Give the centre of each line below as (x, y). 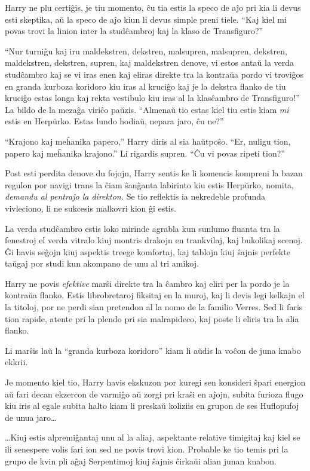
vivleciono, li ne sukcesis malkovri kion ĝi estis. (91, 208)
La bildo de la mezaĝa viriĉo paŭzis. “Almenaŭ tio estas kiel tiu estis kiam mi (147, 109)
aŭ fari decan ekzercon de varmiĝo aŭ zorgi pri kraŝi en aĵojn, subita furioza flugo (154, 394)
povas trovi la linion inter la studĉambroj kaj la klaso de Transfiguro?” (134, 31)
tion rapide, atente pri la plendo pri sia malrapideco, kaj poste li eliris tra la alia (152, 318)
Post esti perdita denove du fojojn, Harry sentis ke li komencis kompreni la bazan (154, 173)
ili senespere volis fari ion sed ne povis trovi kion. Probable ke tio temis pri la (147, 449)
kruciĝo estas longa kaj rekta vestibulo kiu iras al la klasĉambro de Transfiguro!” (152, 98)
